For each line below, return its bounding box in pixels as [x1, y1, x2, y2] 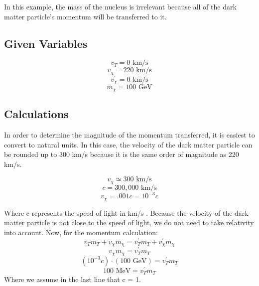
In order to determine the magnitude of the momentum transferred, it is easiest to [4, 130, 255, 140]
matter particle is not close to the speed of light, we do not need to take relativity [4, 217, 254, 228]
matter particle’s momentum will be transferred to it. [4, 11, 167, 21]
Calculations [4, 106, 69, 122]
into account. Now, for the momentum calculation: [4, 227, 158, 237]
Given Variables [4, 35, 88, 51]
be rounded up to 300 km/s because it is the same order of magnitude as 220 [4, 149, 239, 159]
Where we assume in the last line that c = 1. [4, 274, 141, 285]
